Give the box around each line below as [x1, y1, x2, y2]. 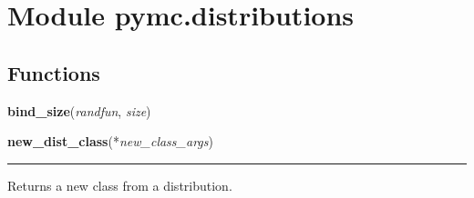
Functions [7, 58, 100, 86]
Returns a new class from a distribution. [7, 175, 232, 194]
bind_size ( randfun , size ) [7, 101, 151, 120]
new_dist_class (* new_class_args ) [7, 132, 213, 151]
